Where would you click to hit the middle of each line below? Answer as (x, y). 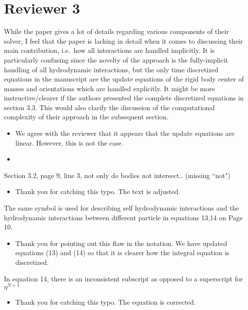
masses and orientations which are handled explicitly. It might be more (109, 88)
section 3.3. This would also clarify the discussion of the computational (109, 107)
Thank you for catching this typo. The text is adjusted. (98, 191)
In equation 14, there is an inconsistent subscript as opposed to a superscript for (124, 278)
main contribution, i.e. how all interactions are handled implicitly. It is (109, 50)
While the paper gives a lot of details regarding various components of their (116, 31)
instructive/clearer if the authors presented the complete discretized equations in (124, 98)
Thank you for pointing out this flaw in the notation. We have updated (121, 243)
